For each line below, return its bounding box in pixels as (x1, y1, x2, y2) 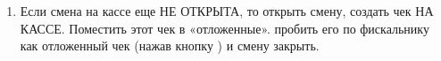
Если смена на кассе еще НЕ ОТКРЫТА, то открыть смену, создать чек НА (20, 2, 434, 19)
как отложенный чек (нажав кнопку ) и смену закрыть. (20, 36, 320, 55)
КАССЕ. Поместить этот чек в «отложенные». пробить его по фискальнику (20, 19, 429, 37)
